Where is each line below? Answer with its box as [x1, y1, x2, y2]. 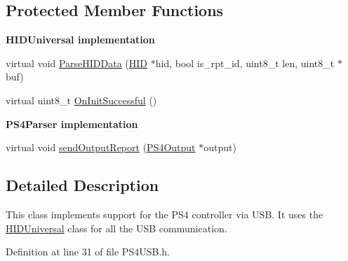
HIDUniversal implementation [6, 32, 155, 47]
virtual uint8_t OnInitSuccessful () [6, 92, 157, 107]
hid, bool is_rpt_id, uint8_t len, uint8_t [155, 55, 335, 70]
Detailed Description [6, 174, 159, 196]
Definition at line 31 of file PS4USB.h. [6, 244, 170, 259]
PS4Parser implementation [6, 116, 138, 131]
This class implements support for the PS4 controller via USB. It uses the [6, 206, 323, 221]
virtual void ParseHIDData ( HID [6, 55, 148, 70]
